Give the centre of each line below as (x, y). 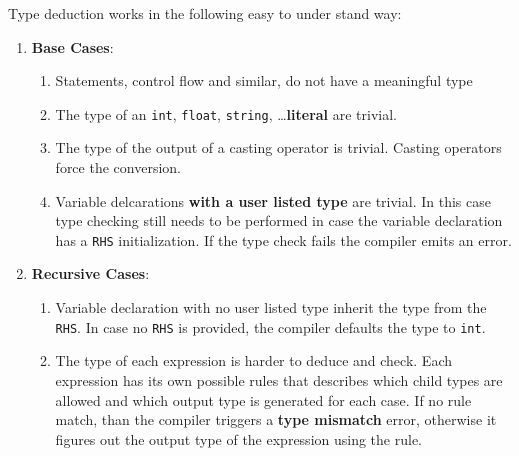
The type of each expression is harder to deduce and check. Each (253, 360)
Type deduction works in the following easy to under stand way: (205, 13)
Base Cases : (72, 46)
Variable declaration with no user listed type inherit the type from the (271, 307)
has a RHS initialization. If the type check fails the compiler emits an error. (283, 239)
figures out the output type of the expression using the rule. (238, 438)
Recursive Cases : (90, 273)
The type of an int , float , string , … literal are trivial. (226, 113)
